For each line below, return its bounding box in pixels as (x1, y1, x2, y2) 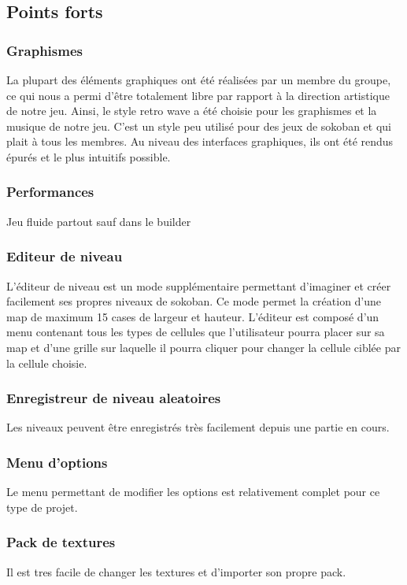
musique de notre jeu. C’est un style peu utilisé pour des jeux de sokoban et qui (6, 117, 391, 134)
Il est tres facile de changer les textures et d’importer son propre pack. (6, 563, 346, 579)
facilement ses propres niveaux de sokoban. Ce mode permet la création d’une (6, 293, 382, 309)
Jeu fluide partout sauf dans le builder (6, 213, 191, 229)
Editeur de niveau (6, 246, 123, 266)
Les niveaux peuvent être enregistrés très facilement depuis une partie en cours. (6, 419, 390, 435)
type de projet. (6, 498, 78, 515)
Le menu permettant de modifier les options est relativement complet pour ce (6, 483, 380, 500)
